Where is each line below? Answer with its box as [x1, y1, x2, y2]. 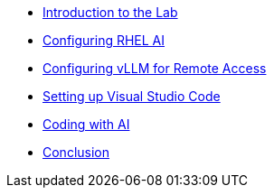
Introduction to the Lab [43, 5, 178, 20]
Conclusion [43, 144, 110, 160]
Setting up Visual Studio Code [43, 88, 221, 104]
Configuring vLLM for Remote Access [43, 60, 267, 76]
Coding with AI [43, 116, 130, 132]
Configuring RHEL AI [43, 32, 165, 48]
